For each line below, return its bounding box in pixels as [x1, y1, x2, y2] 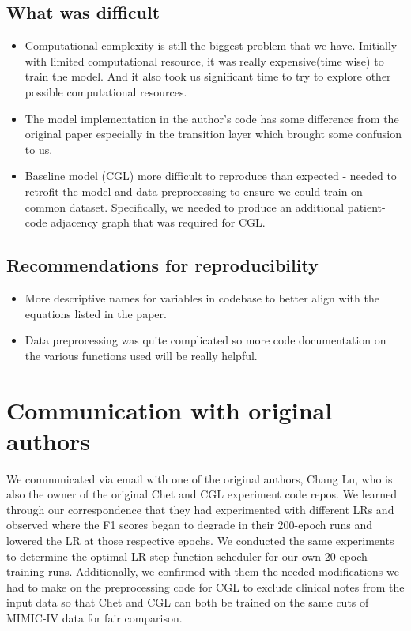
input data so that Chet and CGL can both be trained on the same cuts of [6, 594, 369, 610]
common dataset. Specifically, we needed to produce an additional [25, 198, 345, 215]
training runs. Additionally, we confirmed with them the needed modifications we [6, 563, 399, 580]
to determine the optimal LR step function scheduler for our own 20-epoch [6, 547, 368, 564]
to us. [25, 141, 53, 157]
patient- [347, 198, 386, 215]
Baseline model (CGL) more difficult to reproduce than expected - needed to [25, 167, 397, 184]
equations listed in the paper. [25, 305, 167, 321]
